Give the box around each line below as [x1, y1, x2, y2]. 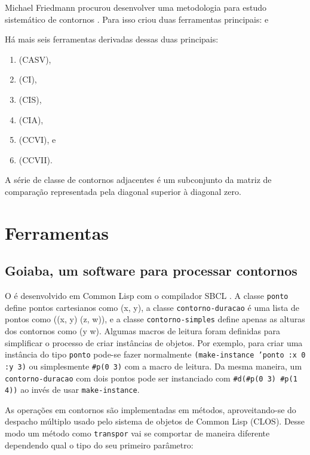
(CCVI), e [19, 133, 56, 146]
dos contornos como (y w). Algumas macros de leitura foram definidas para [5, 325, 281, 337]
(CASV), [19, 53, 51, 65]
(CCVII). [19, 153, 53, 166]
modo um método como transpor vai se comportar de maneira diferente [5, 427, 270, 439]
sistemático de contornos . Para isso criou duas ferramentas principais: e [5, 13, 269, 25]
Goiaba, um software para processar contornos [5, 261, 297, 280]
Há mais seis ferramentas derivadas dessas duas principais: [5, 33, 219, 45]
